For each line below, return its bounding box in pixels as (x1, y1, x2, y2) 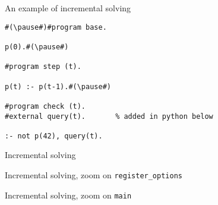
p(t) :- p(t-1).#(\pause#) (5, 82, 111, 91)
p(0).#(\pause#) (5, 42, 69, 51)
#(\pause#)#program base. (5, 23, 107, 31)
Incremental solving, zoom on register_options (5, 169, 182, 181)
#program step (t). (5, 62, 81, 71)
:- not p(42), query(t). (5, 131, 103, 140)
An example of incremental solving (5, 2, 131, 14)
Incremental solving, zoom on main (5, 188, 132, 201)
